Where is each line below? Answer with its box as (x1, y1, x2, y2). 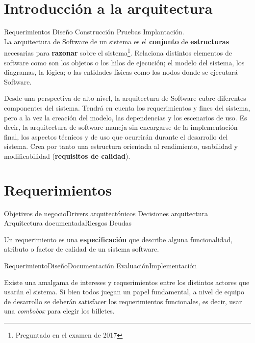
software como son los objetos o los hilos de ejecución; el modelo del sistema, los (4, 57, 245, 67)
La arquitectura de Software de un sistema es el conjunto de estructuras (4, 36, 229, 46)
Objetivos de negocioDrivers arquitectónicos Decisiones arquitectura (4, 208, 208, 218)
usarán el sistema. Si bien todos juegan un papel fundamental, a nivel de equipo (4, 286, 244, 297)
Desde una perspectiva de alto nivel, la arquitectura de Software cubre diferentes (4, 93, 246, 103)
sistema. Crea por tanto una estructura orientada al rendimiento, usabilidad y (4, 141, 238, 151)
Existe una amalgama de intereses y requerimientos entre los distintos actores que (4, 277, 250, 287)
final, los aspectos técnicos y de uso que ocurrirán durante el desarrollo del (4, 131, 228, 142)
